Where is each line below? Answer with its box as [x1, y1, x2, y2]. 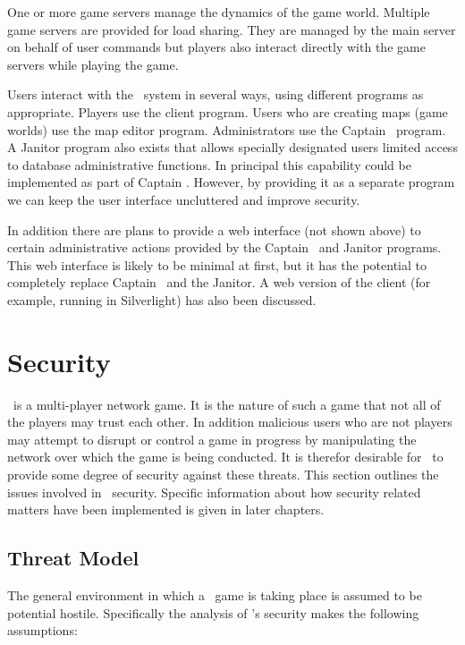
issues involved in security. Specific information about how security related [7, 482, 421, 501]
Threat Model [7, 544, 139, 572]
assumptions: [7, 621, 78, 640]
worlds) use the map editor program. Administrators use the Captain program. [7, 120, 446, 139]
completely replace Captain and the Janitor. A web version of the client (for [7, 273, 431, 292]
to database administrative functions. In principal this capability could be [7, 155, 411, 174]
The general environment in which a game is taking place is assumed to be [7, 585, 422, 604]
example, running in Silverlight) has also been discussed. [7, 290, 317, 309]
